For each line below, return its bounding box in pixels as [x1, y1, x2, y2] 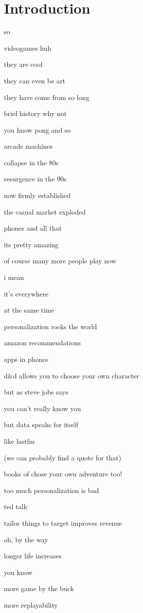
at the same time [4, 305, 54, 315]
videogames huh [4, 42, 52, 53]
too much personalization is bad [4, 485, 99, 495]
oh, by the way [4, 534, 48, 544]
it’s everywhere [4, 288, 49, 298]
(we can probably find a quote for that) [4, 452, 122, 462]
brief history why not [4, 108, 67, 119]
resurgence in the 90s [4, 174, 67, 184]
